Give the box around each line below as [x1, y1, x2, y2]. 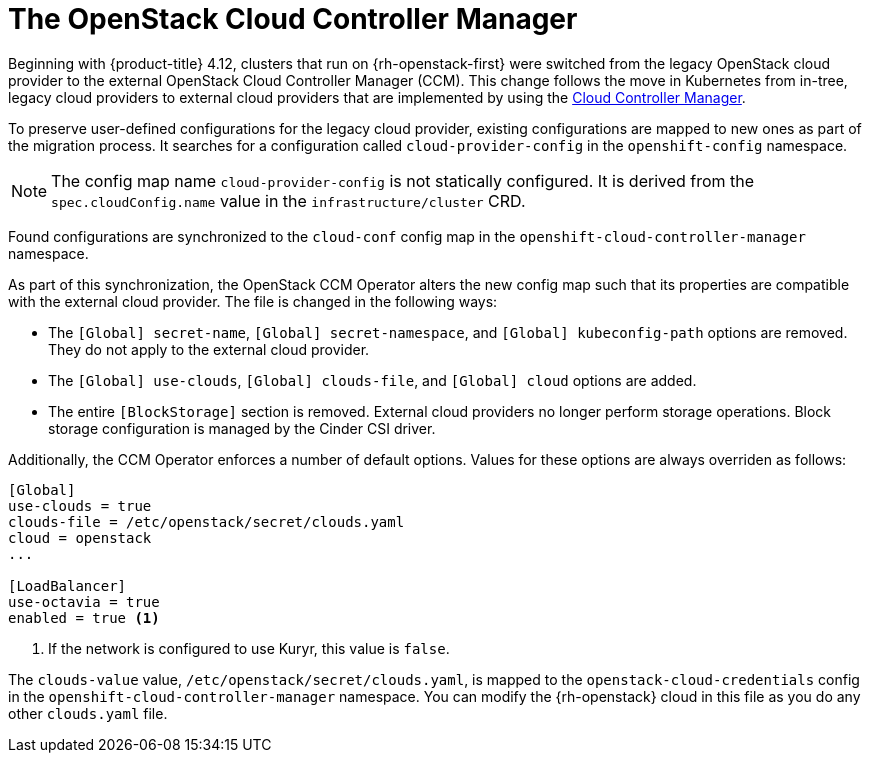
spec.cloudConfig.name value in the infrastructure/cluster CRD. [51, 190, 526, 211]
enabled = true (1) [8, 609, 160, 626]
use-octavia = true [8, 593, 160, 610]
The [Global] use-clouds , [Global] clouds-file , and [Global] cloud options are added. [48, 371, 697, 389]
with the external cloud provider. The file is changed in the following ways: [8, 292, 498, 310]
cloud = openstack [8, 529, 152, 546]
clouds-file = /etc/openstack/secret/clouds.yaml [8, 513, 405, 530]
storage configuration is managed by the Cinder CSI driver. [48, 419, 436, 437]
